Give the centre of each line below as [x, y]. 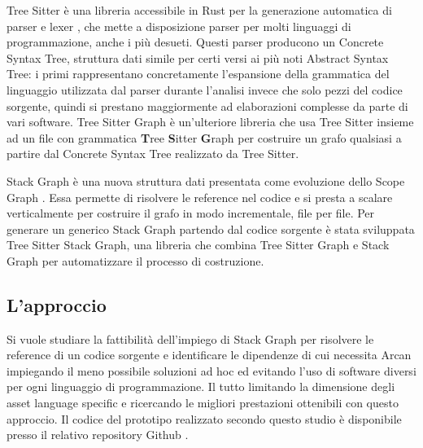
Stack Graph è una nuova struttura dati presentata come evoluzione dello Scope [206, 180]
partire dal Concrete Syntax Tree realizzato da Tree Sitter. [153, 154]
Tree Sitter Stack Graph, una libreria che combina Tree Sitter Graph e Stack [198, 245]
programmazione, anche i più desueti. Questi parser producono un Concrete [195, 42]
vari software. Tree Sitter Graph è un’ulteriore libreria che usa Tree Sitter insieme [210, 122]
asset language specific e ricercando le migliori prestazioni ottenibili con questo [203, 403]
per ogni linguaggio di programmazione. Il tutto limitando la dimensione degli [201, 387]
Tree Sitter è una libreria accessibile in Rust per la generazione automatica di [199, 10]
